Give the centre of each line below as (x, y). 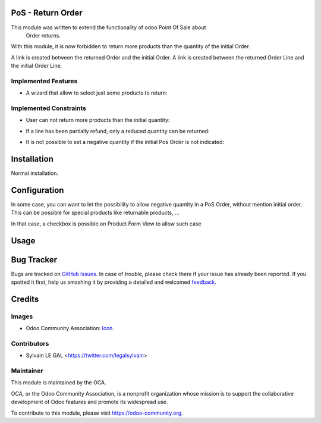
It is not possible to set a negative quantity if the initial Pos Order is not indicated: (125, 142)
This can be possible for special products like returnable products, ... (95, 213)
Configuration (37, 190)
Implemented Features (44, 81)
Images (22, 317)
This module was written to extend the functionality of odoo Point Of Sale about (108, 27)
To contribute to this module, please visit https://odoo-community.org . (97, 413)
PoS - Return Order (47, 13)
